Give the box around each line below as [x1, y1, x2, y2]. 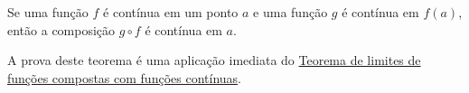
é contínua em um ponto [103, 3, 239, 21]
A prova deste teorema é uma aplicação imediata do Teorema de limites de [7, 51, 421, 70]
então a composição [7, 20, 116, 39]
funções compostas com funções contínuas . [7, 68, 241, 87]
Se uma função [7, 3, 89, 21]
